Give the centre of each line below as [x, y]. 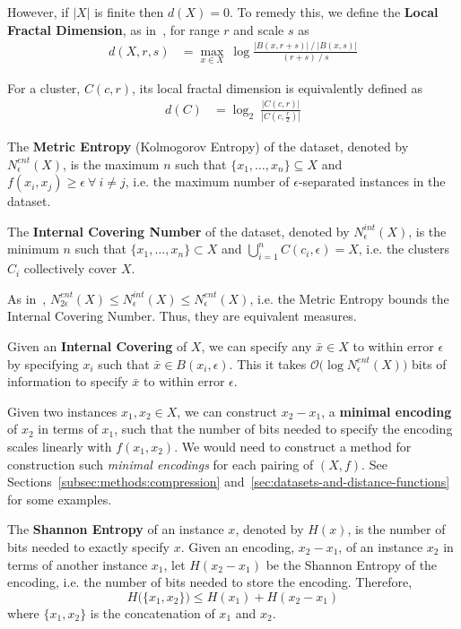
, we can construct [227, 411]
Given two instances [62, 411]
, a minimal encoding [387, 411]
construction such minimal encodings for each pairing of [161, 464]
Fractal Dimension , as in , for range [113, 29]
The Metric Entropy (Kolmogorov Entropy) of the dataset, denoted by [208, 146]
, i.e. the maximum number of [207, 181]
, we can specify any [257, 346]
